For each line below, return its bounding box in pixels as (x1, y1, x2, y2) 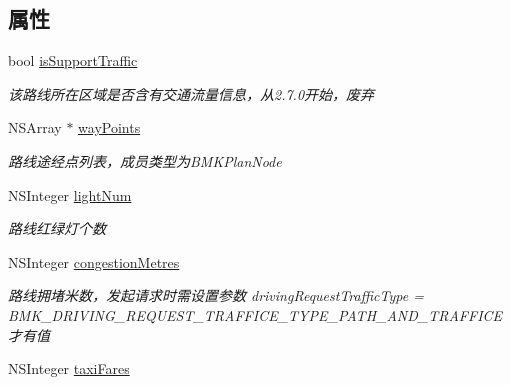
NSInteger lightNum (8, 184, 132, 205)
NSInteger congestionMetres (8, 251, 180, 272)
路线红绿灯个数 (8, 218, 106, 239)
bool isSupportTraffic (8, 50, 138, 71)
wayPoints (78, 117, 141, 138)
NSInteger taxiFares (8, 358, 130, 379)
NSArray (8, 117, 62, 138)
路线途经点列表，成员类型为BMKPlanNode (8, 150, 282, 171)
